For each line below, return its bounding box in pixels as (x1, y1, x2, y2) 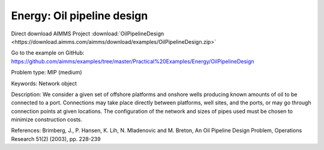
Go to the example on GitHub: (11, 49, 85, 56)
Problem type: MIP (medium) (11, 69, 82, 76)
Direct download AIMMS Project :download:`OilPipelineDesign (11, 30, 164, 37)
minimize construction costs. (11, 116, 82, 123)
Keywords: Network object (11, 80, 77, 87)
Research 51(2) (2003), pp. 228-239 (11, 135, 101, 142)
